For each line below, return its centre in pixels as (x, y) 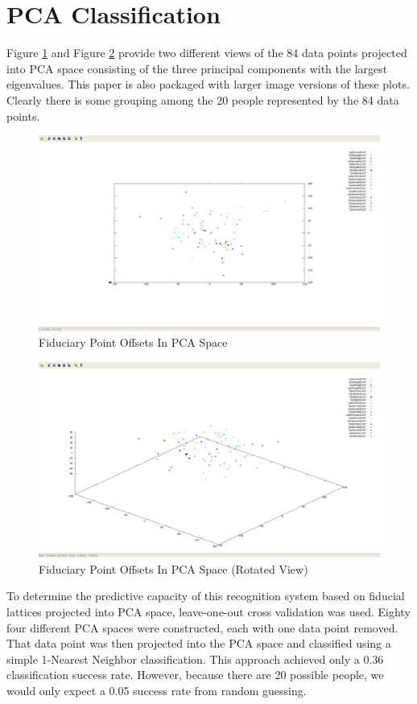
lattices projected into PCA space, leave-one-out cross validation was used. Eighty (208, 611)
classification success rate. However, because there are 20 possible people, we (195, 675)
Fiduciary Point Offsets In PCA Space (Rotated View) (173, 568)
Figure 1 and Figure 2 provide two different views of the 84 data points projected (207, 53)
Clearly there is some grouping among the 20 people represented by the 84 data (203, 99)
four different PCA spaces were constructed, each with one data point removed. (202, 627)
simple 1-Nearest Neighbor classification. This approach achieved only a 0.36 (195, 659)
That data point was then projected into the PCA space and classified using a (199, 643)
